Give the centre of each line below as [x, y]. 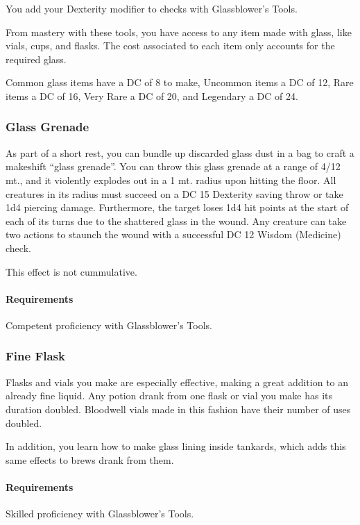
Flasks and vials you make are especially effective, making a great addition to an [177, 382]
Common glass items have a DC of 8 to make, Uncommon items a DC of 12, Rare [180, 82]
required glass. [36, 59]
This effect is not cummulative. [71, 271]
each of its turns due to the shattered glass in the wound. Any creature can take [176, 220]
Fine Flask [35, 356]
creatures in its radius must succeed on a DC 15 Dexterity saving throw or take [174, 193]
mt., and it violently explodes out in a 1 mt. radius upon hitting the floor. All [171, 180]
